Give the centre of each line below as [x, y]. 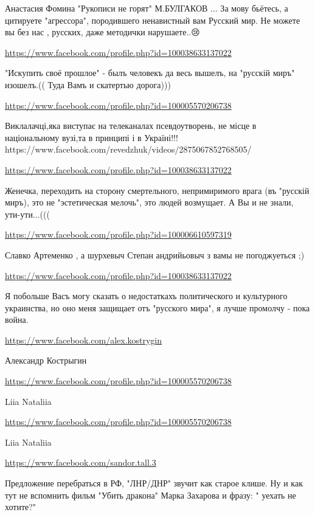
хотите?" [21, 507]
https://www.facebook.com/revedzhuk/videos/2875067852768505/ [128, 149]
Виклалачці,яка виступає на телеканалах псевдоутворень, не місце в [131, 126]
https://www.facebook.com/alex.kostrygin [84, 340]
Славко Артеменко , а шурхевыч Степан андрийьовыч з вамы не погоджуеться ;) [155, 254]
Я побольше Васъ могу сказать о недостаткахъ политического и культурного [146, 296]
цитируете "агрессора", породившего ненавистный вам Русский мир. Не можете [153, 20]
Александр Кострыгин [46, 360]
